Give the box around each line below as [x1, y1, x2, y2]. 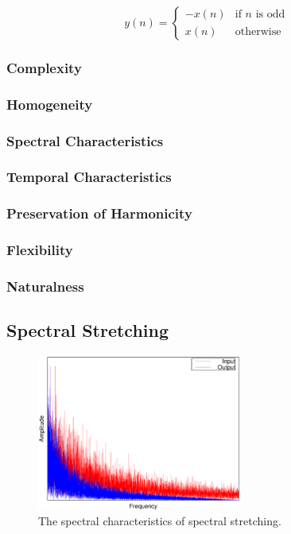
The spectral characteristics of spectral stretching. [38, 513, 281, 529]
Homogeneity [6, 94, 93, 114]
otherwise [235, 25, 281, 37]
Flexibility [6, 240, 73, 260]
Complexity [6, 57, 82, 77]
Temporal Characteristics [6, 167, 172, 187]
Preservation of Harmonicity [6, 203, 192, 223]
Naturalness [6, 276, 84, 296]
